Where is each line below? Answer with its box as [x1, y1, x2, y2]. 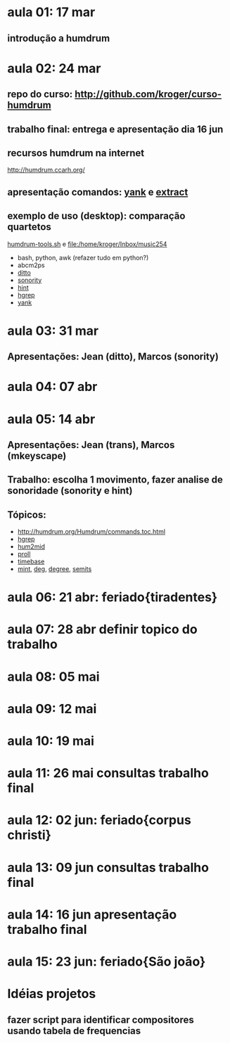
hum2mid [17, 542, 46, 551]
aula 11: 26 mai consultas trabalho [7, 765, 209, 781]
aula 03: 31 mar [7, 323, 99, 338]
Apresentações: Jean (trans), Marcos [7, 439, 175, 451]
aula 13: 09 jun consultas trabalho [7, 859, 210, 876]
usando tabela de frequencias [7, 1025, 141, 1037]
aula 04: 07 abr [7, 379, 98, 395]
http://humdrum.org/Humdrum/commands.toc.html [17, 527, 166, 536]
